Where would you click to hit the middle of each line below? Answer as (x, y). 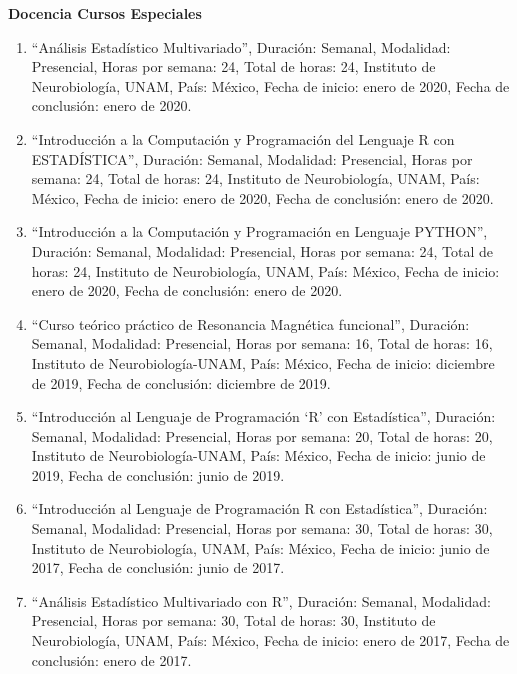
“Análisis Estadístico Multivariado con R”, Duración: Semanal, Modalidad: (261, 600)
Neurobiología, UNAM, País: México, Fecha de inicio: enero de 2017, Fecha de (270, 640)
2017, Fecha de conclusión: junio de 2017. (158, 567)
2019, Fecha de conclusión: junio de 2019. (158, 474)
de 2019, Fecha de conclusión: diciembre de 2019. (181, 382)
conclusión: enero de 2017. (111, 659)
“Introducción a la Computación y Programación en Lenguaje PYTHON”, (259, 231)
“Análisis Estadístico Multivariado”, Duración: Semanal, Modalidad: (241, 46)
